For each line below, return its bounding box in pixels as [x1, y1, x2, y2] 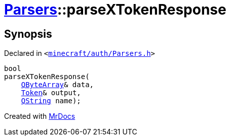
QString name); [21, 97, 81, 105]
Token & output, [21, 89, 81, 97]
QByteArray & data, [21, 81, 94, 89]
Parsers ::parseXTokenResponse [4, 1, 226, 18]
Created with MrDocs [4, 112, 75, 121]
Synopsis [4, 27, 52, 40]
